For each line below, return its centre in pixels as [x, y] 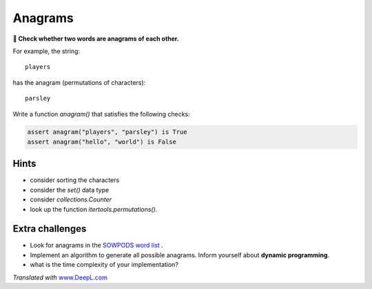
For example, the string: [46, 51]
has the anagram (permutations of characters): [79, 82]
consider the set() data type [70, 190]
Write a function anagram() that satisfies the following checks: [102, 114]
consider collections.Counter [71, 199]
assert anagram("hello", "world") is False [102, 142]
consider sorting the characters [75, 180]
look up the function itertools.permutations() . [94, 209]
